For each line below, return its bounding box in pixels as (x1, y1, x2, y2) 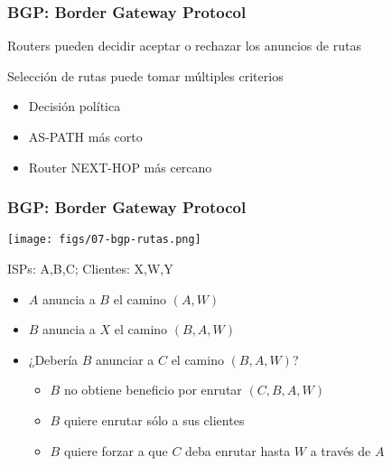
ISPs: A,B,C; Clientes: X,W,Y (7, 259, 173, 278)
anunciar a (96, 349, 154, 368)
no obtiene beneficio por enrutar (63, 380, 242, 399)
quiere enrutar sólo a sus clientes (63, 411, 245, 430)
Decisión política (28, 97, 121, 116)
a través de (310, 441, 371, 460)
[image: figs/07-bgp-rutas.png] (7, 233, 201, 247)
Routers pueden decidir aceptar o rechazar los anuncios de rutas (7, 36, 361, 55)
